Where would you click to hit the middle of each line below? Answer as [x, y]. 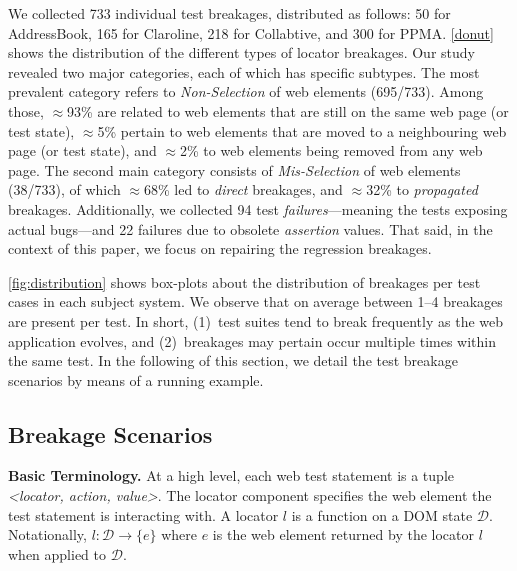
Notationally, [47, 534]
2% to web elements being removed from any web [331, 150]
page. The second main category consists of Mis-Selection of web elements [234, 169]
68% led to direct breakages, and [243, 189]
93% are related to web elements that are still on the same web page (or [288, 110]
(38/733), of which [64, 189]
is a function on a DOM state [382, 514]
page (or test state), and [82, 150]
